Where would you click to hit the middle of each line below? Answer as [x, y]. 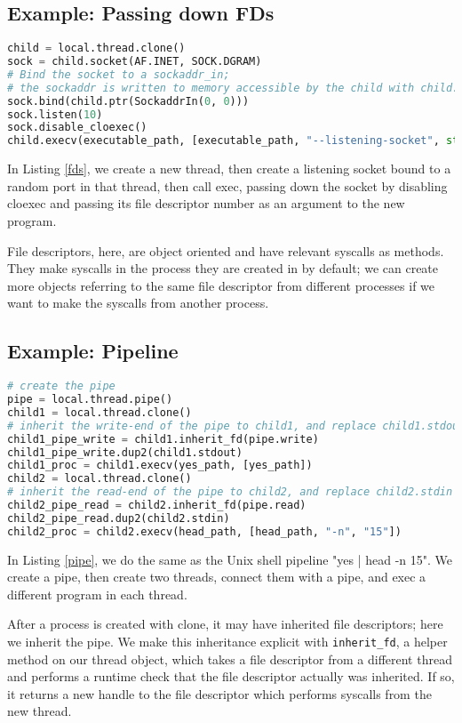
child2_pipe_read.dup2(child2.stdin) [119, 518]
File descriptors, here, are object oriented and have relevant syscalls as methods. [226, 250]
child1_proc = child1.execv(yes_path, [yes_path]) [160, 466]
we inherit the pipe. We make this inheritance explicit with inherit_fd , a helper [227, 642]
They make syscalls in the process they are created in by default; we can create [223, 268]
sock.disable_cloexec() [77, 128]
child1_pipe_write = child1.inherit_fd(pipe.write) [163, 439]
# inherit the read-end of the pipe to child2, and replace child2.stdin [230, 492]
